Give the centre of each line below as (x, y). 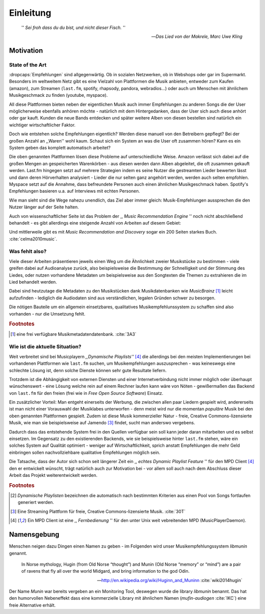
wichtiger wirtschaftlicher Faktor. (42, 125)
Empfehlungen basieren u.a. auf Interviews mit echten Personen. (75, 191)
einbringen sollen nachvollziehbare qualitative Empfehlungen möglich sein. (85, 452)
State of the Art (28, 65)
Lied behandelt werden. (33, 282)
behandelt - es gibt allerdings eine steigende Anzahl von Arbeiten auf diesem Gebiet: (95, 223)
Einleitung (30, 13)
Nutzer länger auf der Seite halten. (44, 207)
